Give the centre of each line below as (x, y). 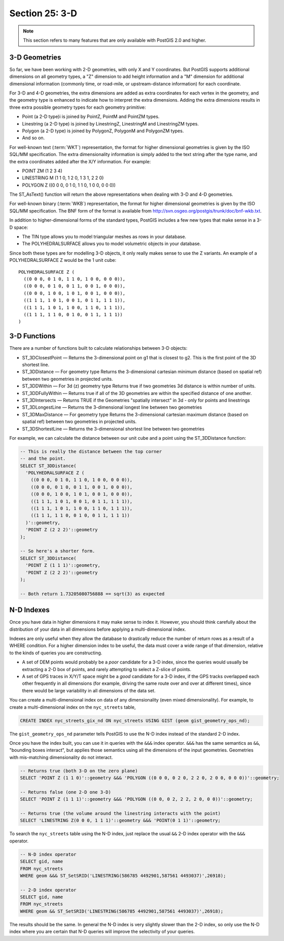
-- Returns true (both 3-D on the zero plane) (79, 771)
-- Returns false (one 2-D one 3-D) (66, 792)
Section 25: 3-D (43, 13)
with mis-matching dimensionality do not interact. (61, 757)
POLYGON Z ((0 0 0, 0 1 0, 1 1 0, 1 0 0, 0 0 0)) (69, 185)
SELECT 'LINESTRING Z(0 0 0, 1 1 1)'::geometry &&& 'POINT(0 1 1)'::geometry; (120, 821)
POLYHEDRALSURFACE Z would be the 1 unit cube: (63, 260)
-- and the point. (43, 459)
